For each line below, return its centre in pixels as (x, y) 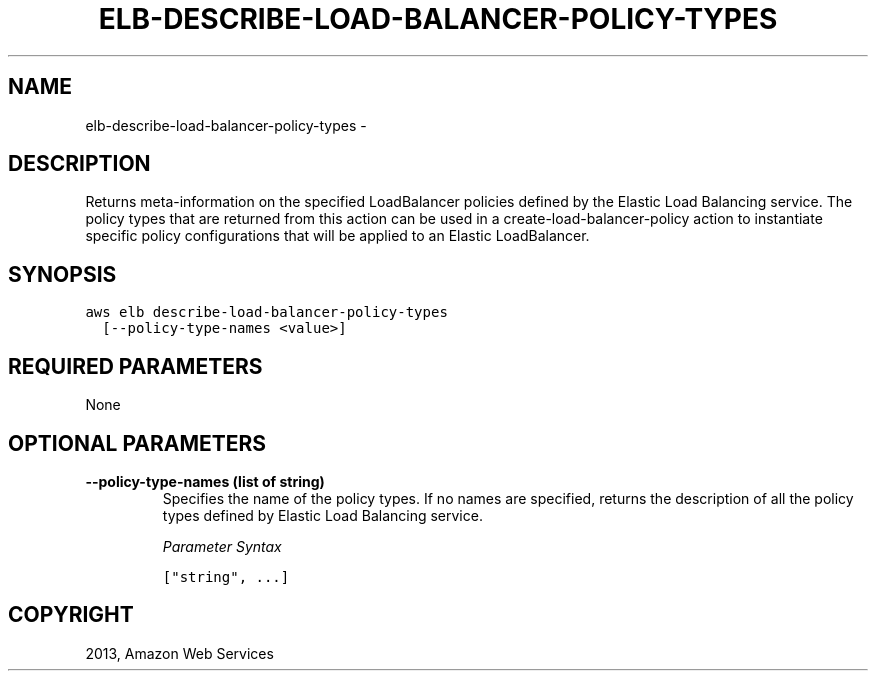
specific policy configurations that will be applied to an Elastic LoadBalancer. (337, 236)
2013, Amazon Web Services (179, 653)
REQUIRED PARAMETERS (135, 366)
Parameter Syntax (222, 546)
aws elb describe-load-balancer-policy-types (266, 312)
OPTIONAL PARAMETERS (137, 443)
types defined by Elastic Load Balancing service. (322, 515)
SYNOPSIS (62, 274)
